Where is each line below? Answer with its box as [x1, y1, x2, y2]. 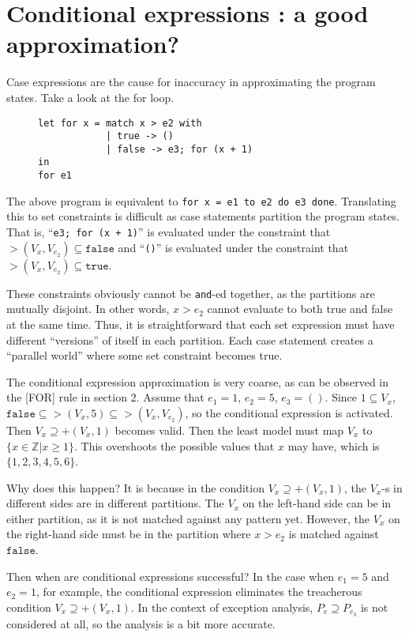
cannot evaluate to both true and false [207, 300, 393, 317]
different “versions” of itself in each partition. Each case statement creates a [6, 331, 373, 348]
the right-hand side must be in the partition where [6, 526, 251, 542]
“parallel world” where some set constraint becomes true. [6, 347, 283, 364]
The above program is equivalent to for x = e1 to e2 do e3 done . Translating [6, 192, 396, 209]
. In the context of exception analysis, [130, 598, 313, 615]
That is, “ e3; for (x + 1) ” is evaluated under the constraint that [6, 224, 331, 240]
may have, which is [287, 437, 380, 454]
